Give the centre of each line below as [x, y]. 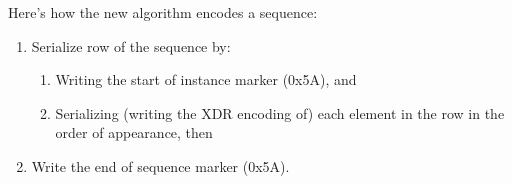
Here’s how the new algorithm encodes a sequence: [163, 12]
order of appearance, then [134, 132]
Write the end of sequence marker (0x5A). [160, 165]
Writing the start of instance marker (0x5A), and [206, 79]
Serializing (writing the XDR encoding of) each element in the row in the [280, 112]
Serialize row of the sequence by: [131, 45]
